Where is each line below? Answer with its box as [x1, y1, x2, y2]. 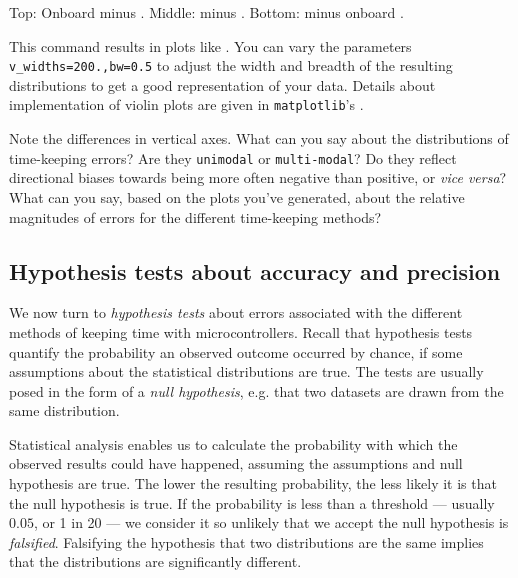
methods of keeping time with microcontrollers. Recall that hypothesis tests [9, 321, 473, 342]
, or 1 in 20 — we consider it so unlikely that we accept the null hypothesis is [33, 512, 509, 533]
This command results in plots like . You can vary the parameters [9, 35, 412, 56]
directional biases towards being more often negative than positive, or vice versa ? [9, 167, 507, 188]
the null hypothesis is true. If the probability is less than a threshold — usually [9, 492, 495, 513]
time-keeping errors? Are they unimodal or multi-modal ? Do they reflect [9, 147, 457, 168]
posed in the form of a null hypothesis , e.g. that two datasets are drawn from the [9, 380, 504, 401]
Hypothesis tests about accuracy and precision [9, 255, 501, 286]
